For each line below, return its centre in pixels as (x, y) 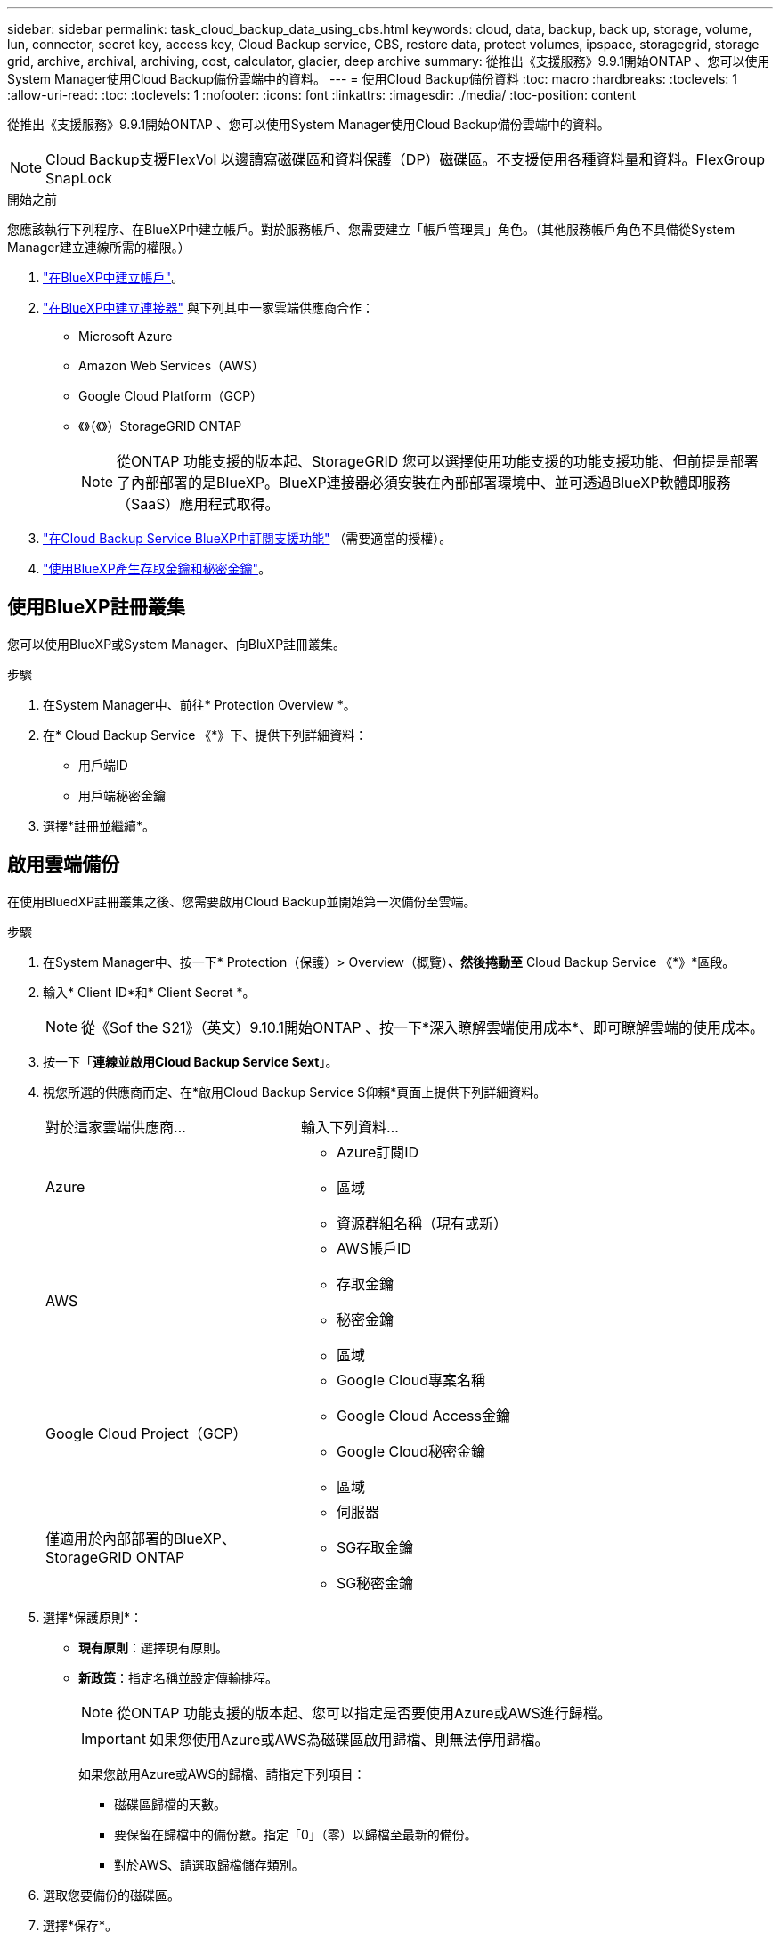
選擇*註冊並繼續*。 (99, 825)
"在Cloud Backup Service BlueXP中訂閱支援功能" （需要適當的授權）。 (248, 538)
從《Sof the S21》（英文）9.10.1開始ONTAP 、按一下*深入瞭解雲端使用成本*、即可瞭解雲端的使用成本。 (423, 1027)
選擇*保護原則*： (93, 1617)
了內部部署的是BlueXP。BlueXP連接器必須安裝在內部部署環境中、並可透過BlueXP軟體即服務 (424, 483)
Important (114, 1738)
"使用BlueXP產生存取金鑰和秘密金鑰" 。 (157, 568)
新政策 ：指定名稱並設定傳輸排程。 (178, 1677)
